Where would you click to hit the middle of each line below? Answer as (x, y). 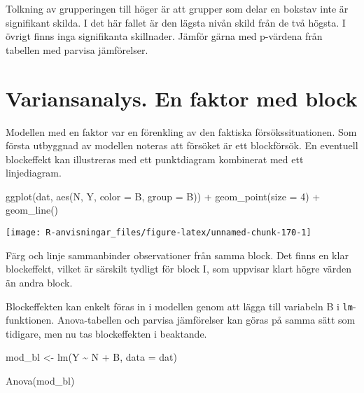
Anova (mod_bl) (40, 380)
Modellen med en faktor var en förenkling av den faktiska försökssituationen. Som (181, 131)
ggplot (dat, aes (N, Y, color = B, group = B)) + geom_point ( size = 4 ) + (163, 196)
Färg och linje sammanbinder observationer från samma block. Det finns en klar (177, 255)
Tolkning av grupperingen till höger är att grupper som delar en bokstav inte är (177, 8)
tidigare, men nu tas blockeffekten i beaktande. (106, 333)
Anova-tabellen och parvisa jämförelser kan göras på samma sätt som (206, 320)
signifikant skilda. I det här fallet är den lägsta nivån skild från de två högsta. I (176, 22)
